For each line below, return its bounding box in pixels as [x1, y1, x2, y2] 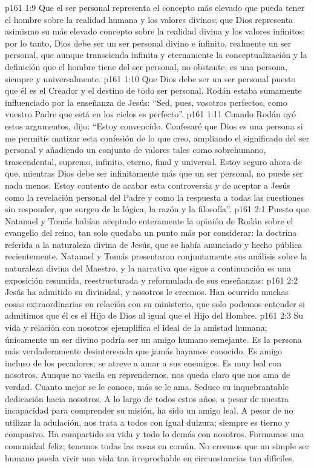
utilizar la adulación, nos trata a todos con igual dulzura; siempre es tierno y [5, 415, 290, 428]
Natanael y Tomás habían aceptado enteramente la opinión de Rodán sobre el [5, 214, 293, 227]
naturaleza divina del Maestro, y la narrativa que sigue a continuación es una [5, 262, 291, 275]
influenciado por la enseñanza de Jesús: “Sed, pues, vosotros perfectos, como [5, 96, 287, 108]
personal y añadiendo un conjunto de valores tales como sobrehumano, [5, 143, 266, 156]
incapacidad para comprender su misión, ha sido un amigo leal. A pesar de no [5, 404, 293, 417]
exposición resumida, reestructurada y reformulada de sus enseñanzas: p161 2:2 [5, 273, 298, 286]
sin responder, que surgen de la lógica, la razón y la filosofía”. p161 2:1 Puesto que [5, 203, 309, 215]
